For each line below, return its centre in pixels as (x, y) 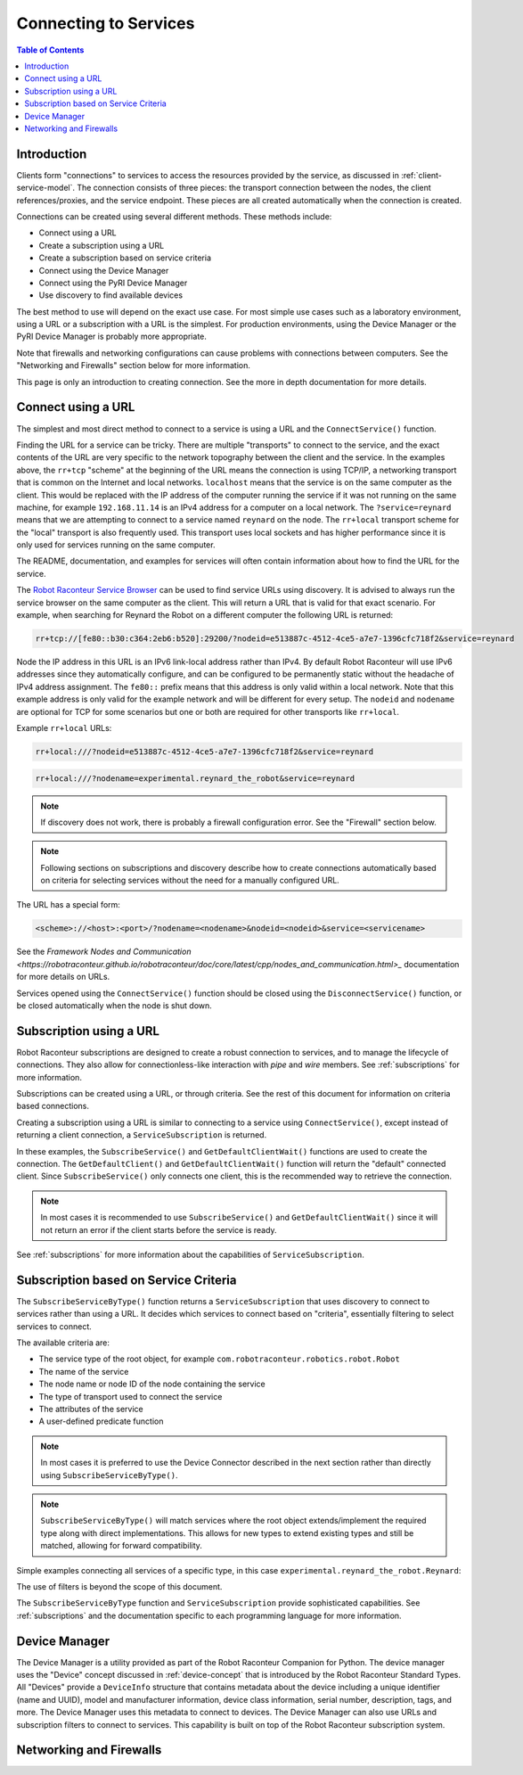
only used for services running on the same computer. (116, 545)
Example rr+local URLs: (64, 727)
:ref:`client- (422, 175)
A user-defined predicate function (101, 1421)
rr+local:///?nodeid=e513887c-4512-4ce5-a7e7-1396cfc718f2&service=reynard (204, 752)
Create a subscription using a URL (102, 245)
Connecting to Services (106, 23)
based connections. (53, 1106)
